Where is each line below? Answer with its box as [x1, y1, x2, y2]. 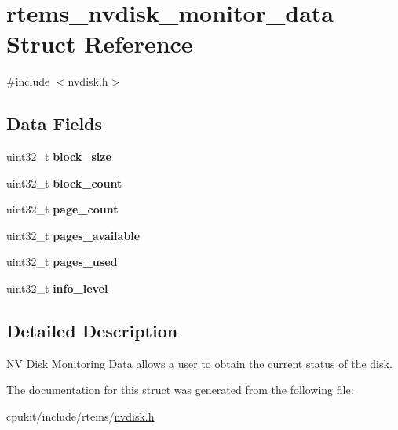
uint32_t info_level [6, 280, 108, 297]
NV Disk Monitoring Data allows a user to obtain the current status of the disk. [6, 355, 393, 371]
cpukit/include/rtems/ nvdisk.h [6, 408, 155, 425]
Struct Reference [6, 27, 193, 60]
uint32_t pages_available [6, 227, 141, 243]
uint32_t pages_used [6, 253, 118, 270]
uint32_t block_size [6, 148, 111, 165]
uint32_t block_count [6, 174, 122, 191]
